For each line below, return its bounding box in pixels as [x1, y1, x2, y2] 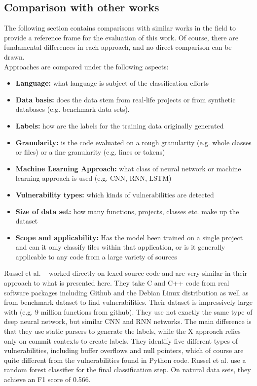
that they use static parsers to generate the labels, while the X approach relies [4, 326, 241, 336]
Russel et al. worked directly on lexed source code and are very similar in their [4, 268, 248, 278]
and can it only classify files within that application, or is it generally [15, 242, 225, 252]
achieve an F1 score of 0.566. [4, 374, 91, 385]
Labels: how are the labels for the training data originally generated [15, 120, 224, 130]
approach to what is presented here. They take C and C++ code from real [4, 278, 229, 288]
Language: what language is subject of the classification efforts [15, 78, 209, 88]
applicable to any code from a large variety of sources [15, 251, 177, 261]
